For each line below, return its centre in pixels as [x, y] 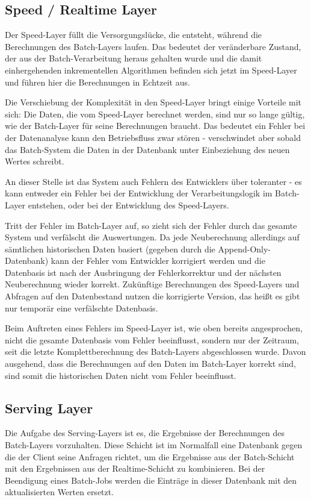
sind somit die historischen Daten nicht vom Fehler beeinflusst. [121, 375]
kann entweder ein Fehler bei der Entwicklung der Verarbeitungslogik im [139, 193]
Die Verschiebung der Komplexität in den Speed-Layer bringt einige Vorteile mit [153, 102]
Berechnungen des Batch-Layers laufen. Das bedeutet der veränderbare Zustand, [153, 46]
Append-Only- [245, 248]
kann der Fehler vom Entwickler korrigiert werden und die [158, 261]
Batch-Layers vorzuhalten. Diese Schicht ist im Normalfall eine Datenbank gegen [154, 445]
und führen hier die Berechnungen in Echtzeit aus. [97, 82]
